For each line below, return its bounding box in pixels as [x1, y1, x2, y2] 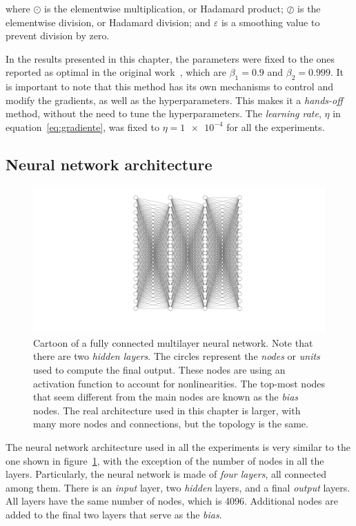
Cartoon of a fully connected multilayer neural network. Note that [33, 335, 313, 350]
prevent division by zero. [6, 28, 110, 43]
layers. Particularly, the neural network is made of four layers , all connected [6, 467, 327, 481]
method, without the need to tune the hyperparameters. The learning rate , [6, 106, 322, 121]
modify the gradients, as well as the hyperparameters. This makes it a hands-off [6, 92, 343, 107]
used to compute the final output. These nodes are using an [33, 362, 286, 376]
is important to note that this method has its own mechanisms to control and [6, 79, 333, 94]
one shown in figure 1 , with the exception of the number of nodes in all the [6, 453, 324, 467]
